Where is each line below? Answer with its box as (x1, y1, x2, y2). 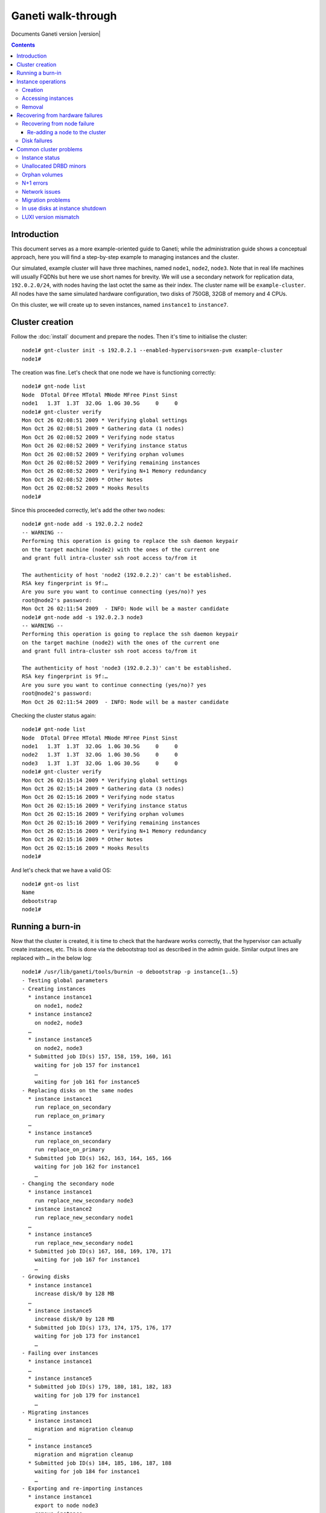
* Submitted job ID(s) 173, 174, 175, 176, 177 (28, 1324, 172, 1331)
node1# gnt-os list (22, 881, 80, 887)
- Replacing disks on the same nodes (22, 1087, 134, 1094)
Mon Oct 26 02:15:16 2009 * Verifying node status (22, 793, 175, 801)
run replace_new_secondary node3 (34, 1197, 134, 1204)
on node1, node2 (34, 1002, 83, 1009)
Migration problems (22, 196, 71, 203)
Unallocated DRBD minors (22, 162, 87, 169)
